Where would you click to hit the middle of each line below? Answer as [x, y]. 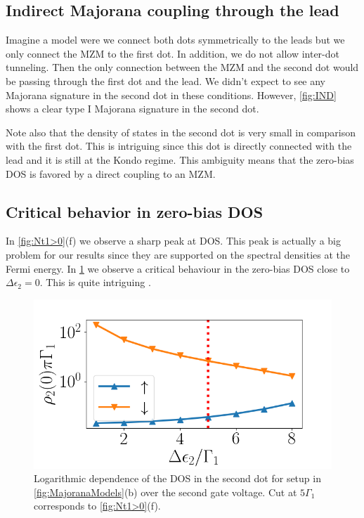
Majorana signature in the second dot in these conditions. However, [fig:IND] [171, 95]
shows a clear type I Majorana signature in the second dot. [132, 109]
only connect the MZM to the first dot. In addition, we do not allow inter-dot [173, 53]
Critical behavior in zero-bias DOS [135, 211]
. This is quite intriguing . [95, 282]
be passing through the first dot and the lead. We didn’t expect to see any [166, 80]
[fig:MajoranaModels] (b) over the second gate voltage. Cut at [165, 492]
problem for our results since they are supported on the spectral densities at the [178, 254]
